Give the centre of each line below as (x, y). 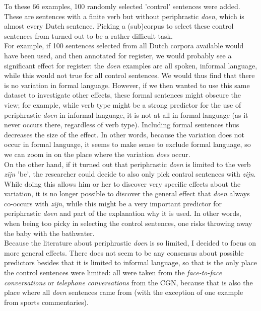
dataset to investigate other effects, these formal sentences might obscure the (122, 95)
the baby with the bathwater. (49, 233)
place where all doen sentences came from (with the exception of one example (124, 292)
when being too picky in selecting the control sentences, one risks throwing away (128, 223)
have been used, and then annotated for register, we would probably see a (118, 55)
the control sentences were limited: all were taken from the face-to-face (113, 273)
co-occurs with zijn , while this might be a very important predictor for (113, 203)
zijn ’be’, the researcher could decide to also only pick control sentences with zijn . (130, 174)
